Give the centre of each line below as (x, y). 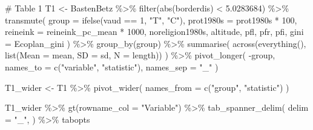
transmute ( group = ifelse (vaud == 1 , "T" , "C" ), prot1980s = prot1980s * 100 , (151, 20)
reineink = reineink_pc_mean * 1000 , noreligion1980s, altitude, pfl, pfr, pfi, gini (154, 32)
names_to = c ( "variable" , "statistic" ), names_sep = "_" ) (112, 67)
